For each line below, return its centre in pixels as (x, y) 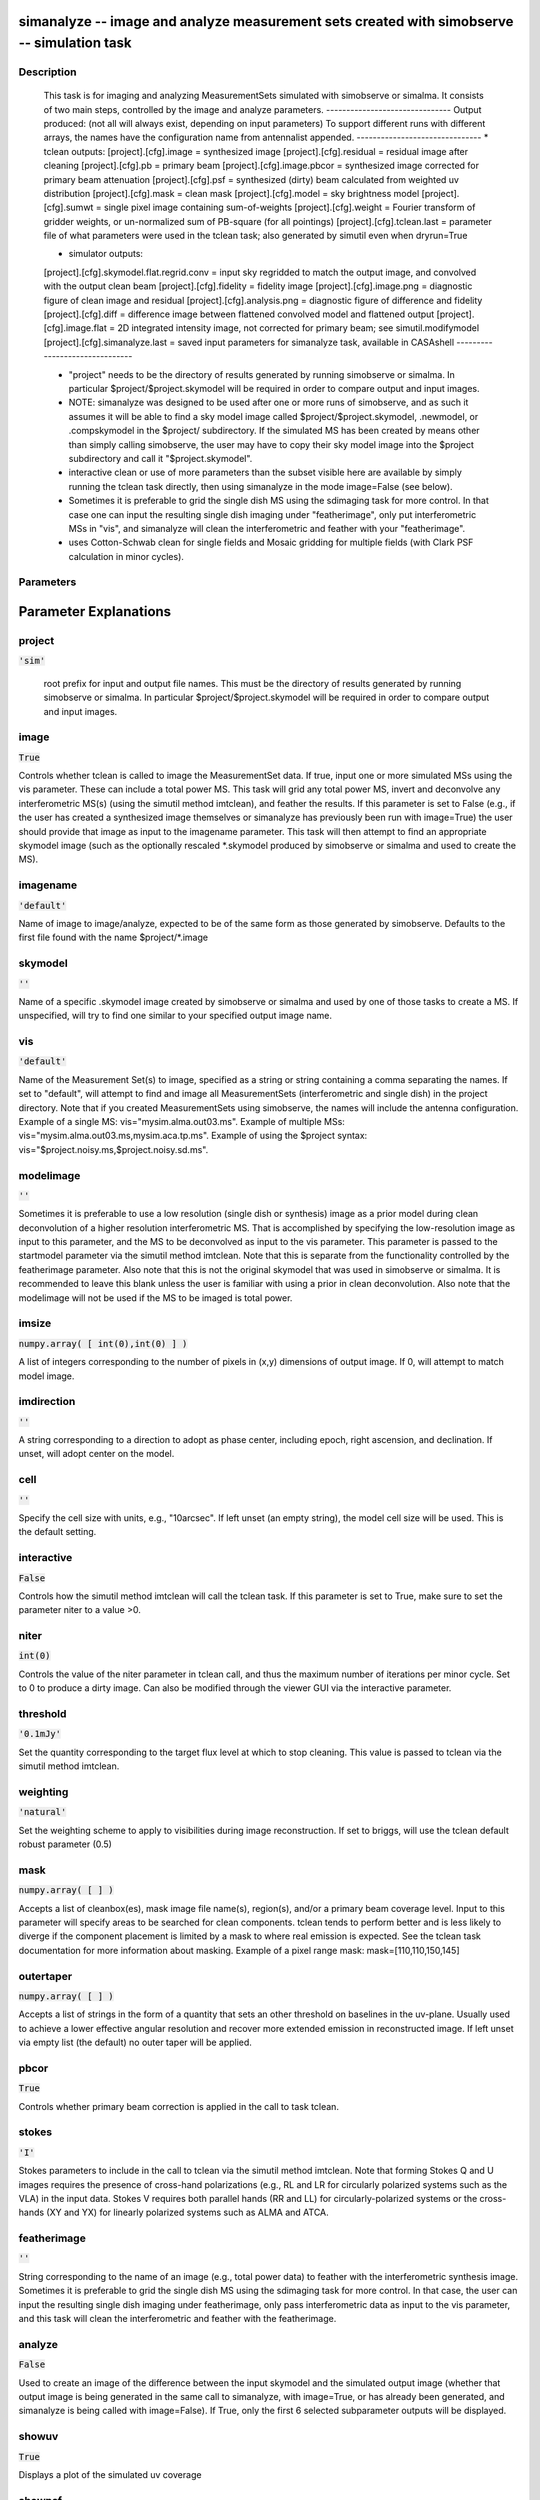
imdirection (47, 1402)
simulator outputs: (106, 254)
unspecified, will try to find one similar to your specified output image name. (175, 1016)
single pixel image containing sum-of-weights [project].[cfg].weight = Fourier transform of (289, 207)
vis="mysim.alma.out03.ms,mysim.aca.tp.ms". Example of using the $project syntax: (193, 1136)
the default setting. (57, 1532)
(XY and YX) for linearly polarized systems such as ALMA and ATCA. (187, 2212)
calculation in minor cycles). (126, 556)
